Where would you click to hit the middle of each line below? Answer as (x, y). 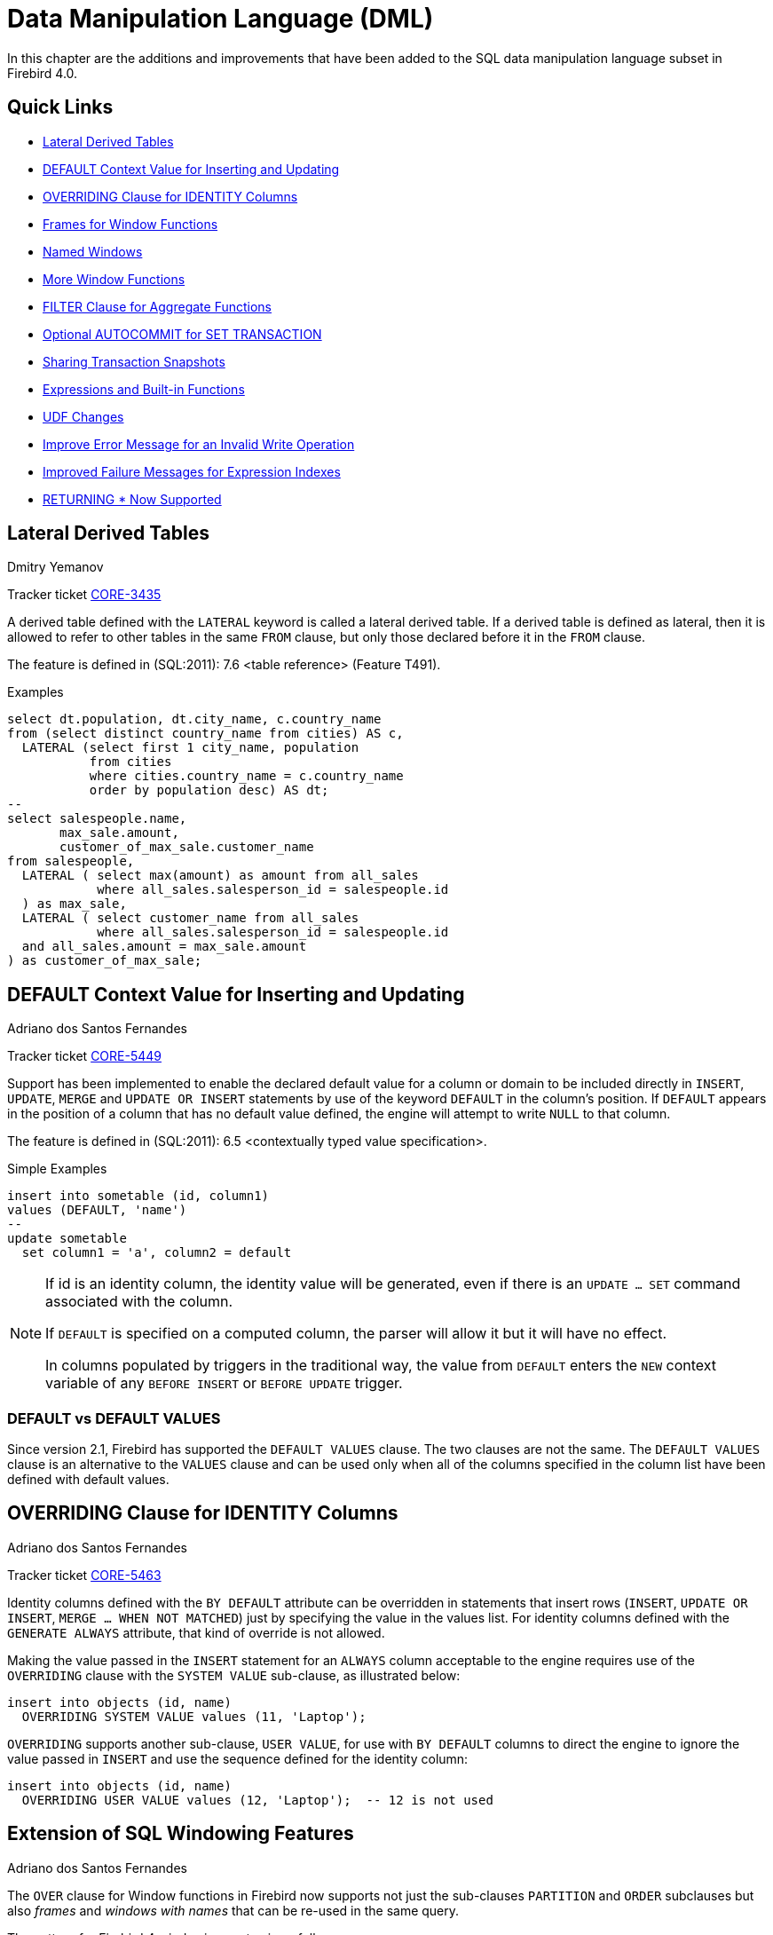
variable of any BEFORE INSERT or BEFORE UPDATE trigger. (224, 1383)
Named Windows (93, 251)
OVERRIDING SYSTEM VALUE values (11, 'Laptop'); (194, 1716)
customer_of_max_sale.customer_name (187, 847)
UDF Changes (83, 416)
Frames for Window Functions (130, 224)
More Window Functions (114, 279)
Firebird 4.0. (43, 73)
